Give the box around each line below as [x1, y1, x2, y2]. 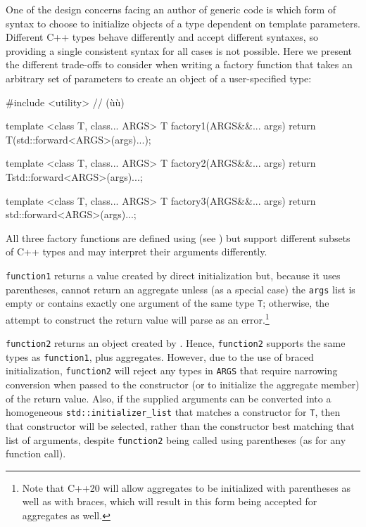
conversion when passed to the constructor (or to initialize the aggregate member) [6, 377, 360, 392]
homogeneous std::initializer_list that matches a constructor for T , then [6, 405, 341, 419]
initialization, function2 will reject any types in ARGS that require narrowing [6, 363, 338, 378]
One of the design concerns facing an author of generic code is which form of [6, 2, 336, 16]
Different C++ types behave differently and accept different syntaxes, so [6, 30, 318, 44]
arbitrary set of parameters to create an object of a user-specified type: [6, 70, 312, 85]
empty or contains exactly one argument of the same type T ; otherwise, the [6, 296, 329, 310]
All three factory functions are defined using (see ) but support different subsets [6, 230, 351, 245]
